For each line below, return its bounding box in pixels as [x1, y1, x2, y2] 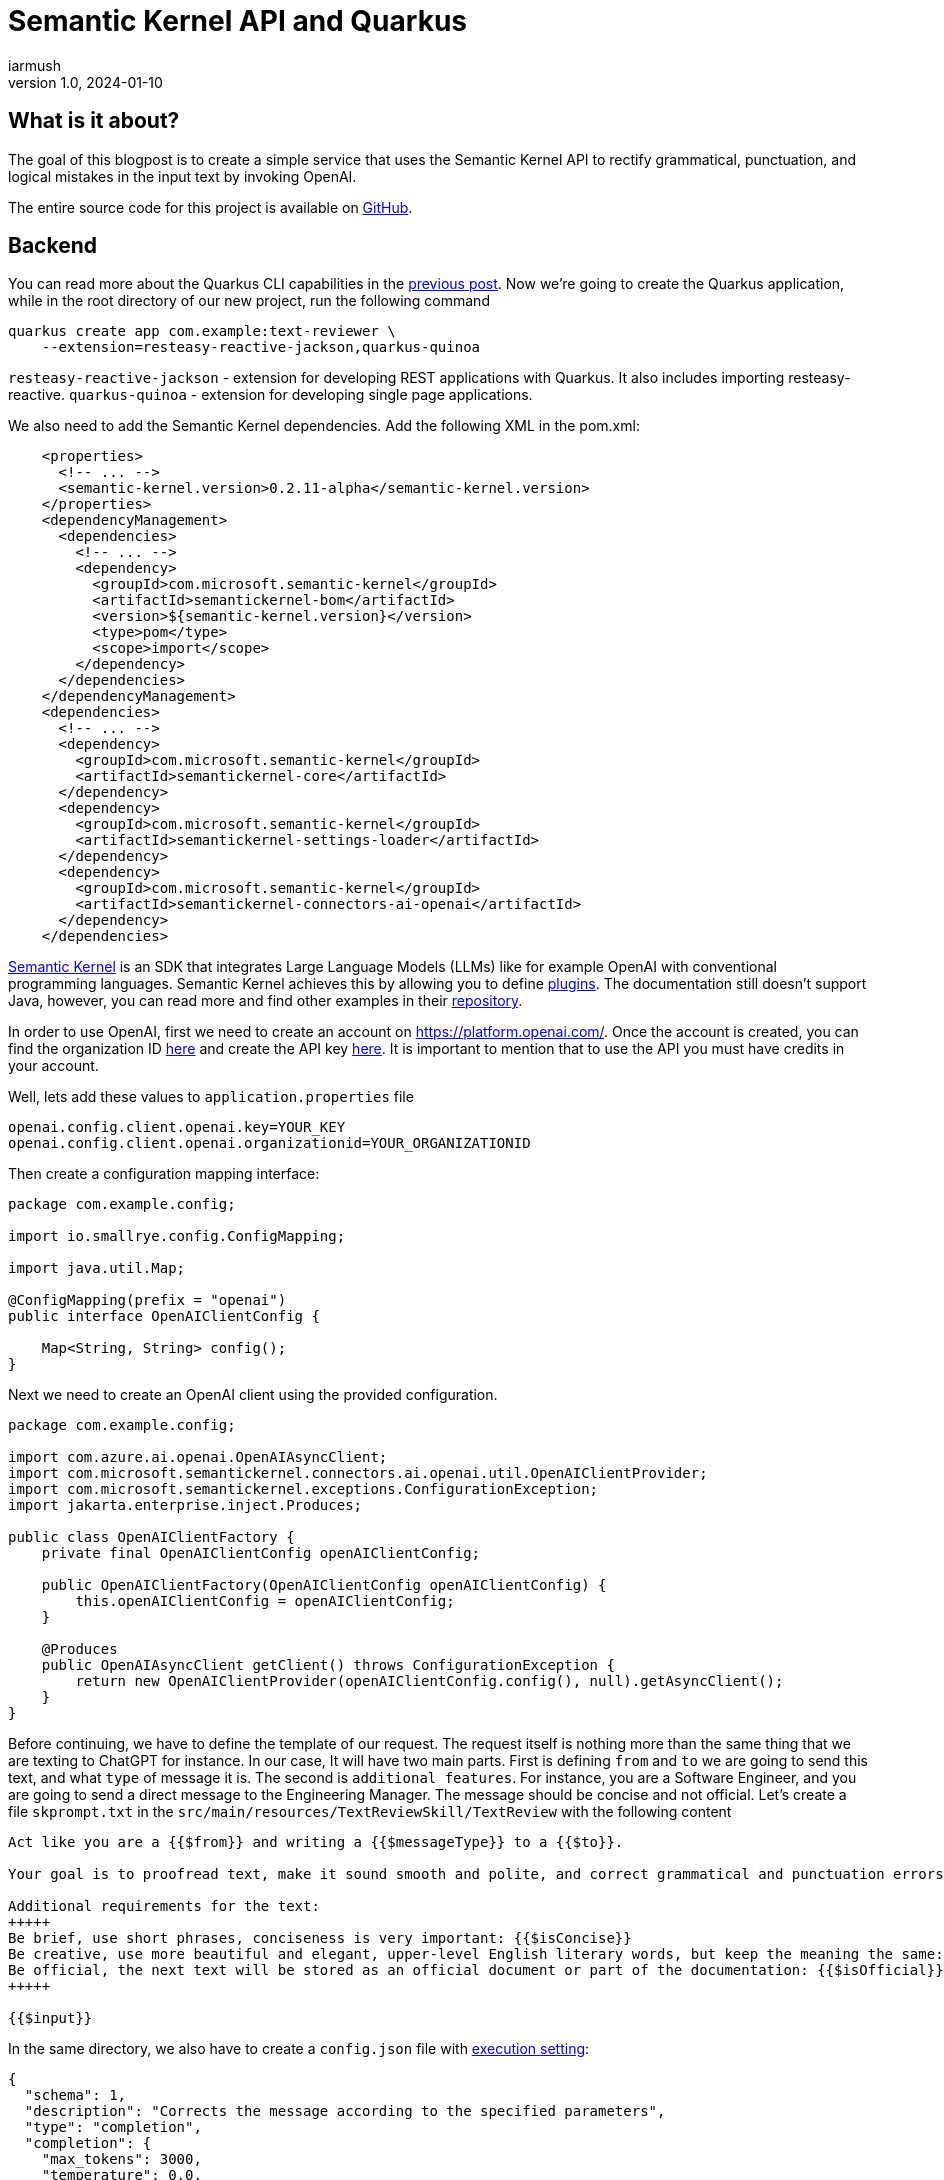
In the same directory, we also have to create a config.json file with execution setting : [8, 2040, 590, 2058]
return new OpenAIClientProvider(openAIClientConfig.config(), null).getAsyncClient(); [75, 1673, 784, 1690]
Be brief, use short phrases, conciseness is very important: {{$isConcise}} [8, 1930, 632, 1947]
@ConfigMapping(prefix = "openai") [8, 1292, 287, 1309]
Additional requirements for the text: [8, 1898, 320, 1915]
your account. [8, 1057, 99, 1075]
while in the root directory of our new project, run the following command [8, 292, 490, 310]
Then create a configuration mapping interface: [8, 1165, 320, 1183]
